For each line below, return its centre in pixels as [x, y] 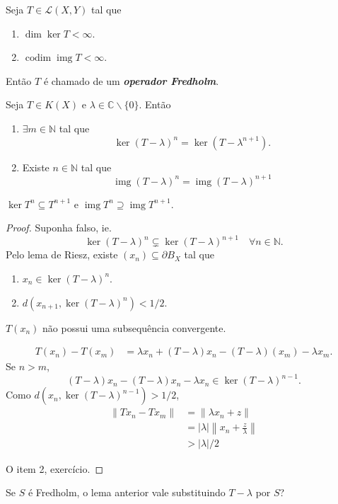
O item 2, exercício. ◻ [55, 468]
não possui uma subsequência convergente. [134, 327]
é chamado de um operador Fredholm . [131, 80]
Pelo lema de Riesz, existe [62, 254]
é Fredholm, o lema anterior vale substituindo [127, 492]
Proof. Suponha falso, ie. [59, 228]
